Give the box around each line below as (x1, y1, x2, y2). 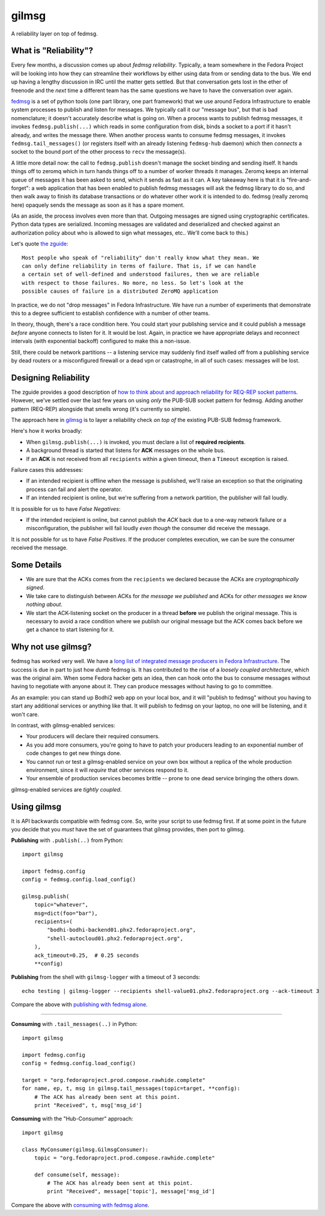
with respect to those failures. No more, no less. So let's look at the (22, 280, 244, 286)
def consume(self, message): (34, 1171, 120, 1178)
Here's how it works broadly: (11, 427, 82, 435)
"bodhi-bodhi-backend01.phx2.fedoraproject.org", (47, 926, 196, 933)
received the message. (11, 544, 68, 551)
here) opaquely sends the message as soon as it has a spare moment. (11, 201, 185, 209)
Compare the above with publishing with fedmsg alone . (11, 1001, 148, 1008)
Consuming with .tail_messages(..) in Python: (11, 1021, 138, 1028)
